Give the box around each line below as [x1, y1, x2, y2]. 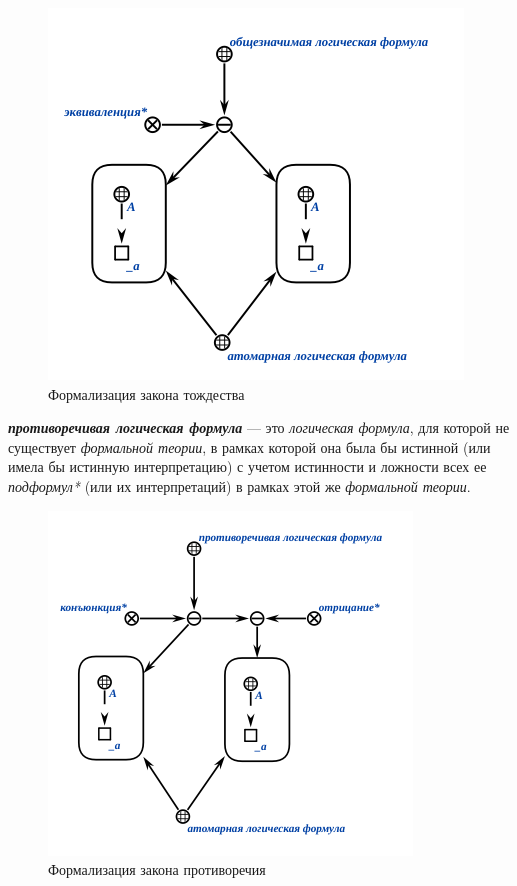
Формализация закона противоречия [48, 859, 266, 880]
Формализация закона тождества [48, 383, 245, 404]
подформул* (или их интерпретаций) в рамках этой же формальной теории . [8, 475, 471, 496]
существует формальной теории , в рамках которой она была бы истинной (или [8, 436, 491, 457]
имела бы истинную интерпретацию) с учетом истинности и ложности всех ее [8, 456, 487, 477]
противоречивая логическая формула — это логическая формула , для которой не [8, 417, 510, 438]
